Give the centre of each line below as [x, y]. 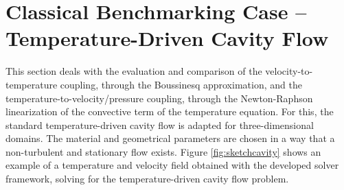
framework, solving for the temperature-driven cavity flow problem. [147, 179]
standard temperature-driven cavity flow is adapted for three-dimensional [160, 124]
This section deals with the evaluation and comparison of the [134, 71]
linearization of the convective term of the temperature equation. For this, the [170, 111]
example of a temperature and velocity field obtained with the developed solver [172, 165]
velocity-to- [289, 71]
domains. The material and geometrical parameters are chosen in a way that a [170, 138]
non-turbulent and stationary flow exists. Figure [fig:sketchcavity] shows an [163, 151]
